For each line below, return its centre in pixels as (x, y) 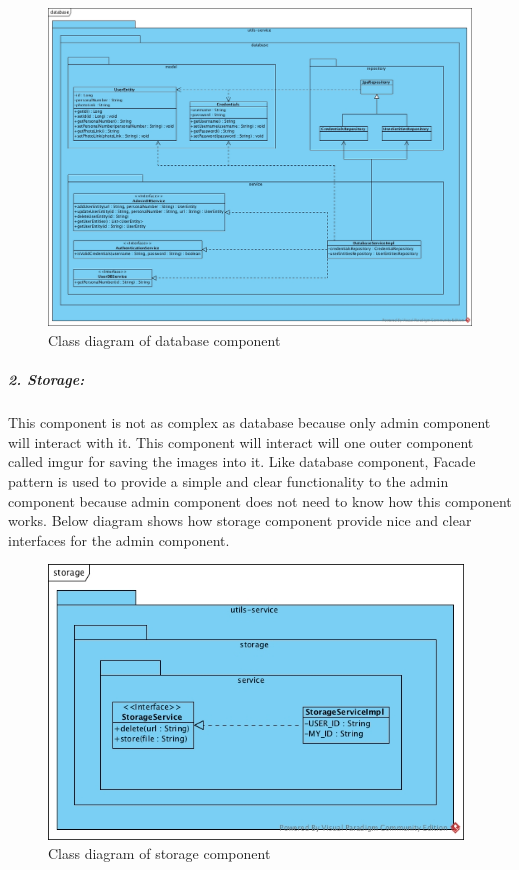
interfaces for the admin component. (119, 539)
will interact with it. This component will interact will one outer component (241, 441)
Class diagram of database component (164, 340)
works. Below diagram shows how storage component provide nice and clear (240, 520)
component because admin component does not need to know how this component (260, 500)
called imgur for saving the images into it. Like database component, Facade (242, 461)
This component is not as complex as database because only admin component (249, 422)
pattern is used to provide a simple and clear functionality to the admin (228, 480)
